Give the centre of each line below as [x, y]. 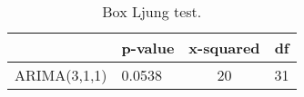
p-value [148, 48]
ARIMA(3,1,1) [61, 75]
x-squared [224, 48]
